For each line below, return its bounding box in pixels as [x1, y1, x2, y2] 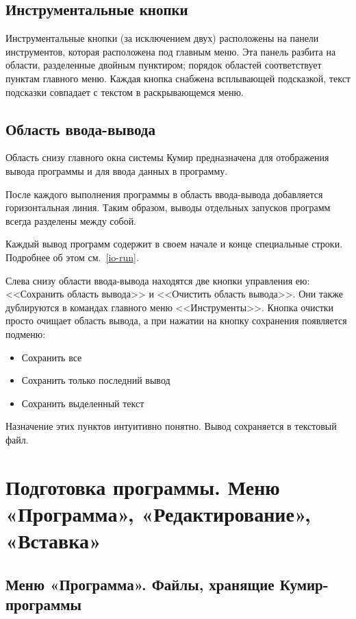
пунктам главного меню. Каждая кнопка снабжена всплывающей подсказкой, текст [5, 71, 351, 85]
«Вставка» [5, 526, 101, 555]
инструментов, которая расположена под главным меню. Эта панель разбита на [5, 44, 336, 58]
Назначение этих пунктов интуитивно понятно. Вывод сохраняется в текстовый [5, 419, 337, 433]
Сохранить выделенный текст [21, 396, 144, 410]
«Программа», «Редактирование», [5, 499, 311, 527]
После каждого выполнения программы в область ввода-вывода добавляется [5, 186, 323, 201]
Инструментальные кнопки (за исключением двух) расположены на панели [5, 31, 319, 45]
